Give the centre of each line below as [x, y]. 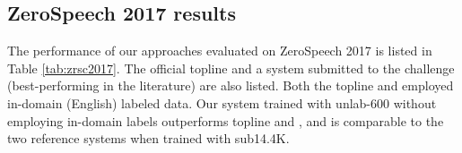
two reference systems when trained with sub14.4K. [148, 138]
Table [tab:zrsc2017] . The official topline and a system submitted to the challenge [231, 68]
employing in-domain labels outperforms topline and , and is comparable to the [226, 120]
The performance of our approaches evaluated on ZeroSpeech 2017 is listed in [220, 51]
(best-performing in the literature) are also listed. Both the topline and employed [231, 85]
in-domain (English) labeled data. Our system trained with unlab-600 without [222, 102]
